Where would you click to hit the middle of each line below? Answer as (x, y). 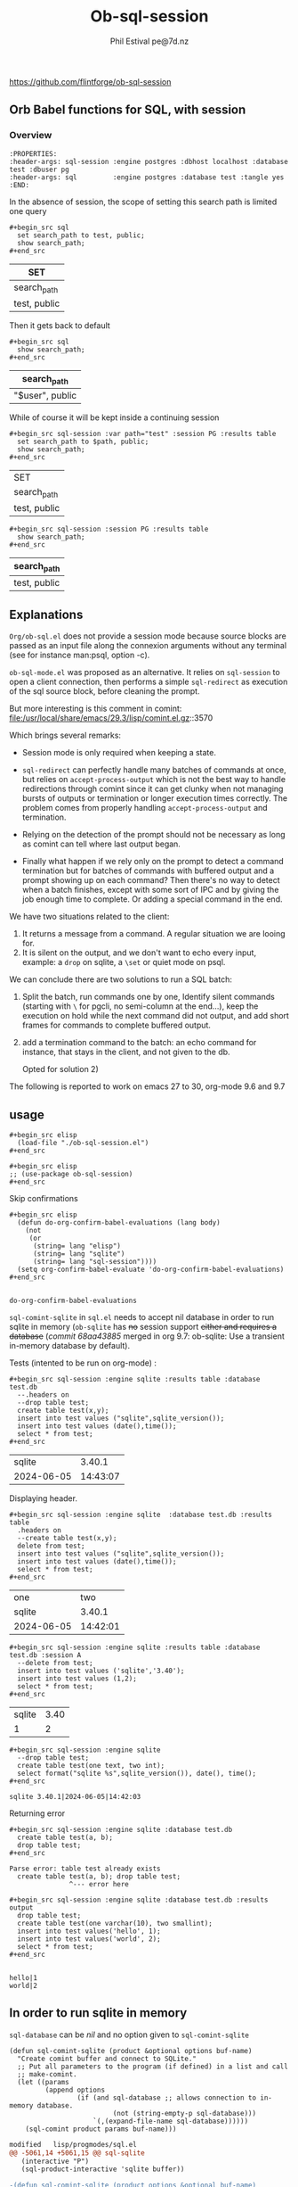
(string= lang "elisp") (77, 1246)
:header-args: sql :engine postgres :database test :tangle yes (147, 177)
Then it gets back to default (60, 325)
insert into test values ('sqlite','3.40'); (101, 1671)
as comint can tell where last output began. (101, 844)
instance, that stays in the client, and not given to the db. (126, 1052)
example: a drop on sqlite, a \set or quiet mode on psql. (124, 962)
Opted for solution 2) (60, 1069)
